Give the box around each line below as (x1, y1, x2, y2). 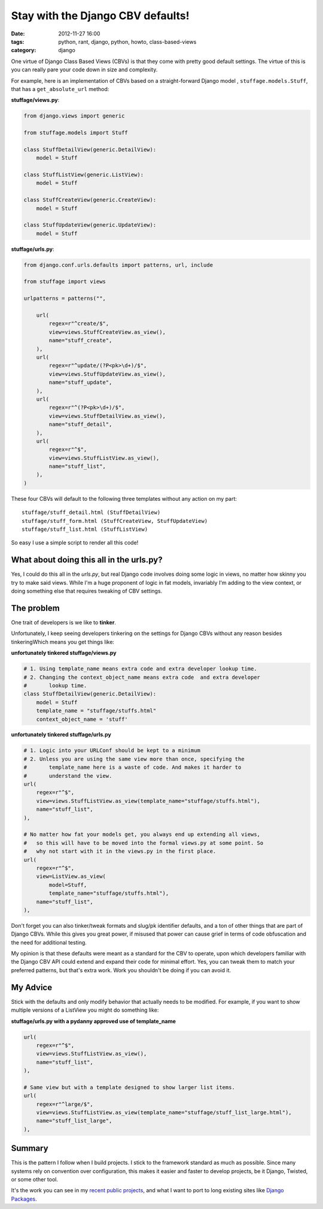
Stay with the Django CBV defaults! (11, 9, 190, 22)
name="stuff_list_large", (36, 1117, 112, 1124)
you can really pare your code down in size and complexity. (11, 66, 158, 73)
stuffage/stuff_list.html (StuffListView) (22, 526, 148, 533)
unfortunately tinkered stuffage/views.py (11, 649, 117, 657)
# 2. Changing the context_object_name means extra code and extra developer (23, 673, 260, 681)
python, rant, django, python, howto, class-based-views (58, 38, 197, 45)
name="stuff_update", (48, 379, 112, 386)
